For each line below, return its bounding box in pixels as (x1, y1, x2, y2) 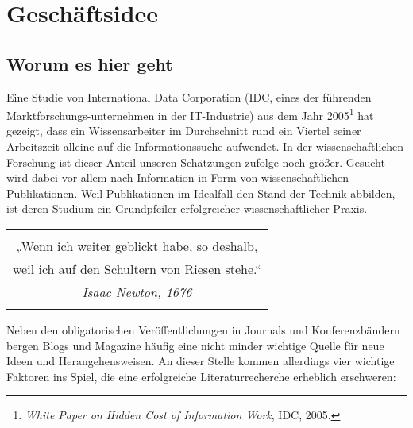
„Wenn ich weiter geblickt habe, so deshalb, (16, 236, 258, 255)
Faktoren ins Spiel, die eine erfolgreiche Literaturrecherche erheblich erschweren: (6, 368, 396, 384)
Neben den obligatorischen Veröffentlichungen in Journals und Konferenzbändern (6, 321, 400, 337)
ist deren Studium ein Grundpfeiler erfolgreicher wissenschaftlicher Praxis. (6, 200, 368, 217)
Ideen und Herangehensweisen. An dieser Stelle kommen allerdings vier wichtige (6, 353, 395, 369)
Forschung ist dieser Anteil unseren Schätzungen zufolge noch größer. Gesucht (6, 153, 385, 170)
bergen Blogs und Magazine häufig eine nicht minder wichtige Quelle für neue (6, 337, 384, 353)
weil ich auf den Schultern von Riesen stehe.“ (13, 259, 261, 278)
